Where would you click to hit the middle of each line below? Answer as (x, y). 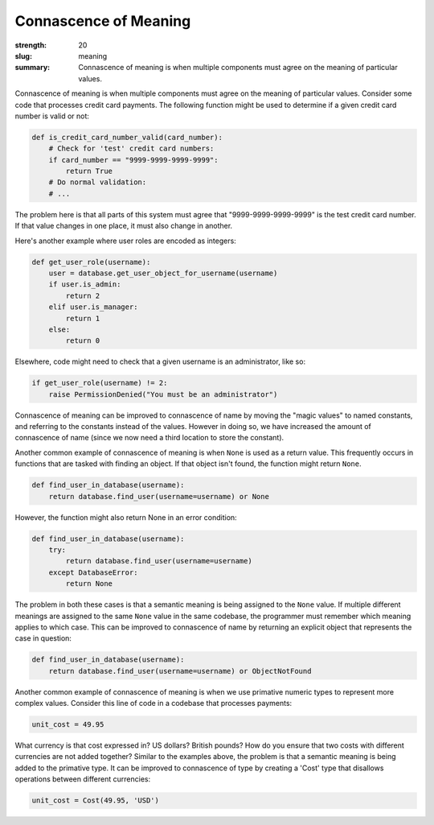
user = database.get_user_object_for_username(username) (163, 273)
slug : (23, 56)
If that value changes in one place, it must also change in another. (124, 226)
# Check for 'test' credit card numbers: (131, 148)
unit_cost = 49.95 (68, 725)
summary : (33, 68)
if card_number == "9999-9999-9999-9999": (133, 160)
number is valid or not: (52, 116)
